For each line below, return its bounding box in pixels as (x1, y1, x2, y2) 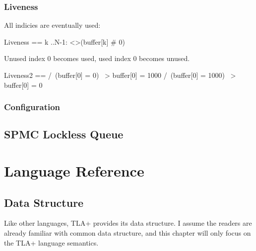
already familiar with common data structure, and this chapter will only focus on (4, 227, 251, 238)
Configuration (4, 101, 61, 113)
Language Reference (4, 161, 144, 181)
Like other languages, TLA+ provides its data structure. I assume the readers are (4, 218, 252, 228)
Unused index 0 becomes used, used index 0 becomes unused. (4, 53, 190, 63)
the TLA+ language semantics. (4, 237, 99, 248)
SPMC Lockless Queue (4, 126, 124, 142)
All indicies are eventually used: (4, 20, 101, 30)
